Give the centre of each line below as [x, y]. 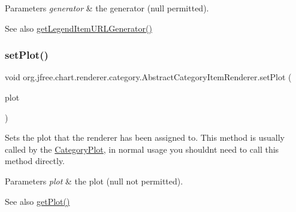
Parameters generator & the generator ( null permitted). [107, 8]
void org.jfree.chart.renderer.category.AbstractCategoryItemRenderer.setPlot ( [148, 77]
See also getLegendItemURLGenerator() [78, 28]
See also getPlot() [37, 201]
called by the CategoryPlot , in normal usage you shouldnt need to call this [142, 149]
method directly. [35, 161]
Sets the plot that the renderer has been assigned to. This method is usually [145, 137]
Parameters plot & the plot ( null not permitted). [94, 181]
